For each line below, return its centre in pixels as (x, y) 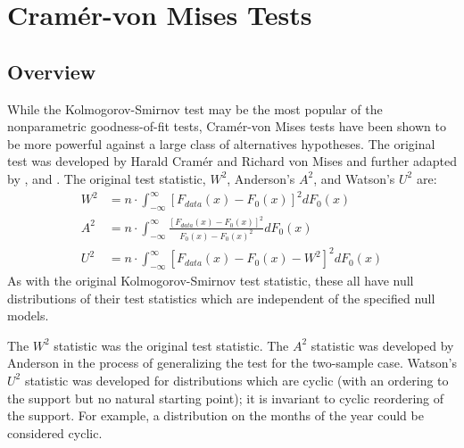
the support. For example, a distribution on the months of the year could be (215, 415)
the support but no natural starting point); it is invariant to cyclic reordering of (226, 398)
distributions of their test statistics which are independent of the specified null (221, 298)
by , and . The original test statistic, (107, 178)
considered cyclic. (55, 432)
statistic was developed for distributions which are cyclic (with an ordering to (236, 380)
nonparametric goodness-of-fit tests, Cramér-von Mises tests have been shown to (227, 126)
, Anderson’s (261, 178)
